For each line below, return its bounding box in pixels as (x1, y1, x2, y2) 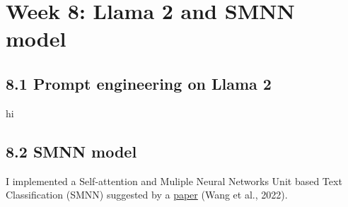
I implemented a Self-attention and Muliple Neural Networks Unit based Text (6, 173, 342, 188)
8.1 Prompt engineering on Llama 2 (6, 72, 272, 94)
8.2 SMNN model (6, 140, 137, 162)
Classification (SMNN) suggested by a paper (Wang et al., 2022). (6, 187, 288, 202)
